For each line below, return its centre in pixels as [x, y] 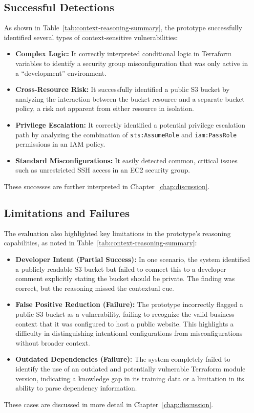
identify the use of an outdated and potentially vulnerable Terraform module [130, 368]
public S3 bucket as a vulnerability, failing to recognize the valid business [125, 314]
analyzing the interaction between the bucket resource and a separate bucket [130, 98]
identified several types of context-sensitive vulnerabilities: [91, 37]
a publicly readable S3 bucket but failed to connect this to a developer [121, 269]
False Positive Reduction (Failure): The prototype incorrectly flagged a [129, 304]
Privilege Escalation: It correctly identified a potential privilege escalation [130, 124]
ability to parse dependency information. [76, 388]
